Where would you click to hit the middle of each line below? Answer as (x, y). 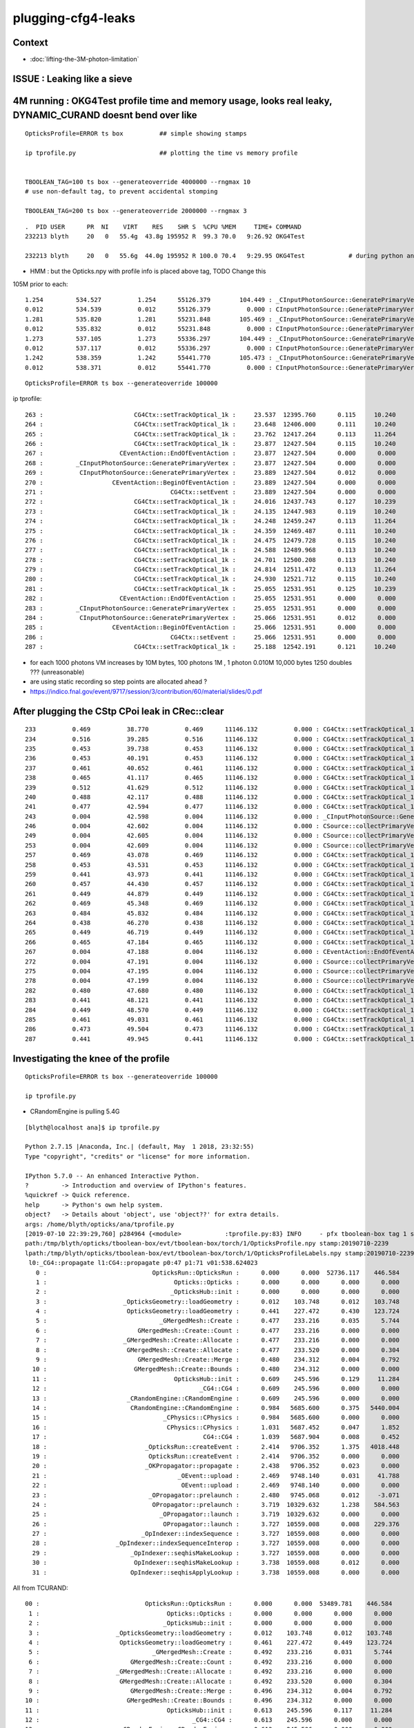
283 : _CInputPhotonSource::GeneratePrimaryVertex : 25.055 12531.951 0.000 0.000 (210, 608)
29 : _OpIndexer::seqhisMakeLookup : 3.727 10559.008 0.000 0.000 (216, 1553)
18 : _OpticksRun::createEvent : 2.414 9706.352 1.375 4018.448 (216, 1447)
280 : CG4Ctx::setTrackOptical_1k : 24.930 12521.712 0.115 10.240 (210, 579)
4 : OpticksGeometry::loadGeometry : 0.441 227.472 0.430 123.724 (218, 1311)
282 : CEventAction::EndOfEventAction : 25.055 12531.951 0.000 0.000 (210, 599)
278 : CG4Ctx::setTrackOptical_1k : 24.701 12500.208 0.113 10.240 (210, 560)
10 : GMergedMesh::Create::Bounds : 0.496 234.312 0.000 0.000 (209, 1701)
